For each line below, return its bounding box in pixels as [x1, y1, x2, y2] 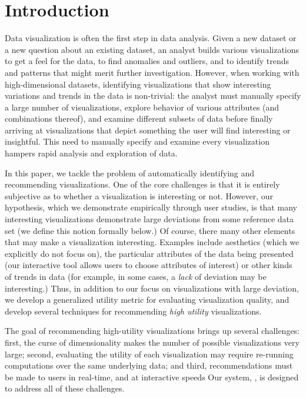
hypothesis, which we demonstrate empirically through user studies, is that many [5, 201, 297, 213]
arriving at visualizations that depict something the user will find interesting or [5, 123, 291, 136]
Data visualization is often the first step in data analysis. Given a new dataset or [5, 32, 297, 44]
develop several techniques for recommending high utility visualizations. [5, 305, 262, 317]
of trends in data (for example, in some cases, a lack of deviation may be [5, 270, 267, 282]
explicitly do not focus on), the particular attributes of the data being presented [5, 247, 294, 259]
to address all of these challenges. [5, 382, 125, 394]
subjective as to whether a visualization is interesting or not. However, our [5, 189, 273, 202]
